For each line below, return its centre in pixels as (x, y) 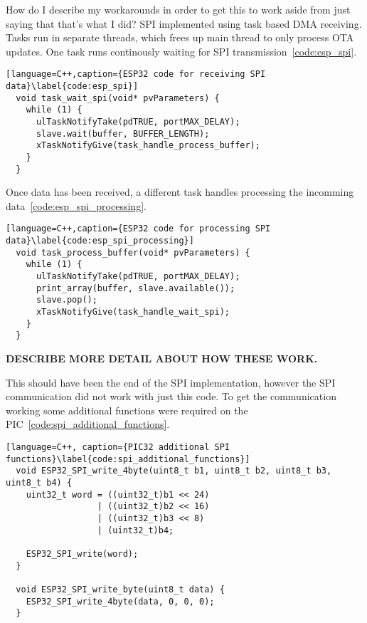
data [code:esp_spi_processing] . (76, 205)
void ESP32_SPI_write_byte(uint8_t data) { (120, 589)
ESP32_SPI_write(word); (82, 554)
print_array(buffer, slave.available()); (135, 288)
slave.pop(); (67, 300)
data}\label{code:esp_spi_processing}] (100, 241)
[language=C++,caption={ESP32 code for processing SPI (138, 229)
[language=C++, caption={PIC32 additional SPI (118, 447)
